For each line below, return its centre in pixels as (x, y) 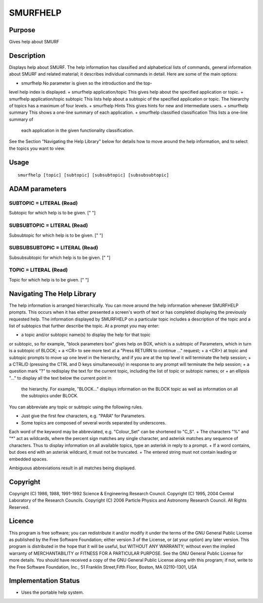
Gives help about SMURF (34, 42)
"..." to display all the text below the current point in (60, 378)
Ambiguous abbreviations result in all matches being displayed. (72, 468)
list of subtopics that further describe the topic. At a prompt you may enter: (84, 326)
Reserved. (19, 507)
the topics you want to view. (37, 148)
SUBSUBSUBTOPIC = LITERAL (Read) (54, 248)
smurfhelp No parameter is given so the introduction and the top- (87, 83)
